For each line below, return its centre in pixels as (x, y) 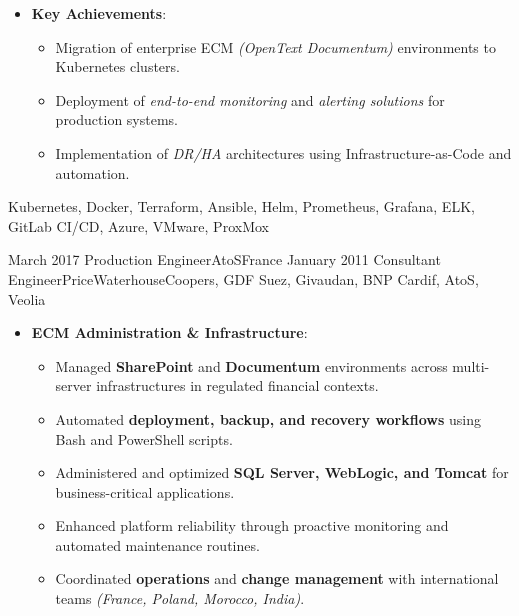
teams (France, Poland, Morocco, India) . (180, 598)
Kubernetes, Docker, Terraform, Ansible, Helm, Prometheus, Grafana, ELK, (241, 206)
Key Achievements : (99, 13)
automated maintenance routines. (157, 544)
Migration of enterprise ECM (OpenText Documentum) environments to (275, 46)
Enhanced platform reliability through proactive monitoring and (252, 525)
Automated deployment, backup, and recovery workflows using (268, 418)
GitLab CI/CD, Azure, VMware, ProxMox (138, 225)
